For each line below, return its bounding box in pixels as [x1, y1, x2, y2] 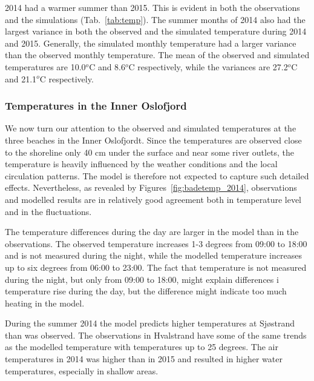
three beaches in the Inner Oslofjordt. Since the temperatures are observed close [5, 133, 302, 146]
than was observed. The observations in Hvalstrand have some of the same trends [5, 328, 307, 341]
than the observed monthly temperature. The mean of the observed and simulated [5, 48, 310, 61]
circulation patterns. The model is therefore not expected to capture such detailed [5, 169, 309, 182]
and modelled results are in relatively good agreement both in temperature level [5, 193, 301, 205]
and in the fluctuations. [5, 205, 92, 217]
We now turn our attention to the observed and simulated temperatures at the [5, 122, 296, 134]
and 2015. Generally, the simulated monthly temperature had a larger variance [5, 36, 296, 49]
